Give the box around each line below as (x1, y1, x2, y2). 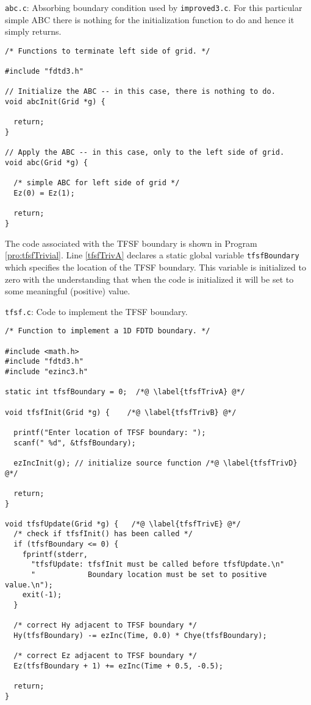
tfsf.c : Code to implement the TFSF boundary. (5, 305, 188, 317)
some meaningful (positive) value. (5, 285, 130, 297)
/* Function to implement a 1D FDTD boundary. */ (5, 327, 210, 336)
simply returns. (5, 25, 62, 38)
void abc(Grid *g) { (5, 158, 88, 168)
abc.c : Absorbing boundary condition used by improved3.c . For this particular (5, 1, 302, 13)
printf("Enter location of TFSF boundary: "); (13, 428, 206, 437)
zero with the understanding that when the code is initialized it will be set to (5, 272, 294, 285)
